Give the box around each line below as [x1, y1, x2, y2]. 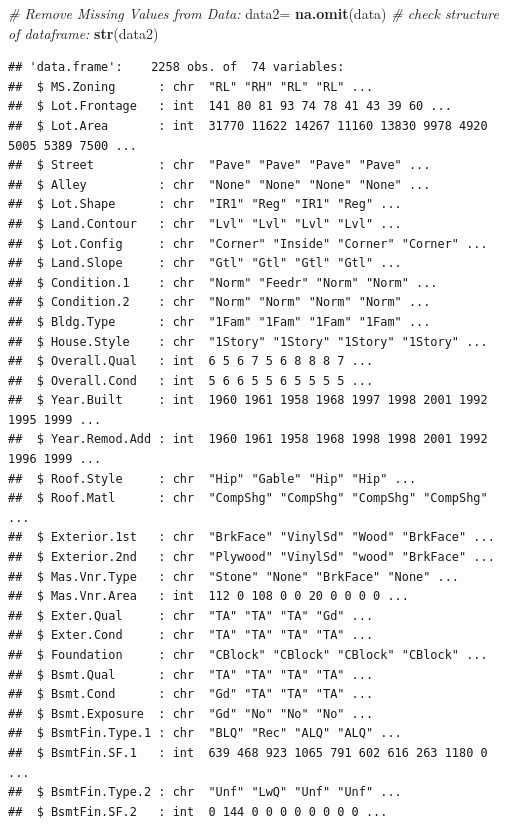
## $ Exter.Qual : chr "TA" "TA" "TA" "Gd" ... [8, 608, 374, 623]
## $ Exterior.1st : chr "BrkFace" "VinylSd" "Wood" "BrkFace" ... [8, 530, 495, 545]
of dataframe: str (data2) [8, 22, 159, 43]
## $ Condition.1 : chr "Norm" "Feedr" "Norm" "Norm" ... [8, 275, 438, 290]
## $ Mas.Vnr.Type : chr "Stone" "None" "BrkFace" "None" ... [8, 569, 460, 584]
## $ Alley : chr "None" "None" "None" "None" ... [8, 177, 431, 192]
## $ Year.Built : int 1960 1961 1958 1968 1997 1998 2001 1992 [8, 393, 488, 408]
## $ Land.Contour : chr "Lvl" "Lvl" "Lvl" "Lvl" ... [8, 216, 402, 231]
